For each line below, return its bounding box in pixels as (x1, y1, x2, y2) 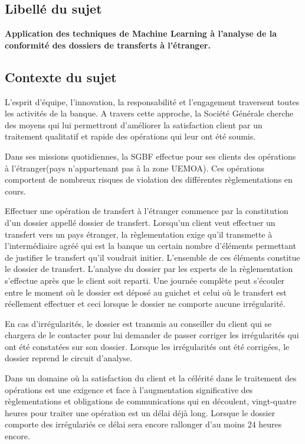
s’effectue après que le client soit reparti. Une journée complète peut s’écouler (5, 274, 285, 286)
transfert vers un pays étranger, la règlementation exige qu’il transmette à (5, 228, 273, 240)
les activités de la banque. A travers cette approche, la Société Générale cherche (5, 107, 294, 119)
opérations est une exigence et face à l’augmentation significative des (5, 383, 253, 396)
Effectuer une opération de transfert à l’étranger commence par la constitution (5, 205, 288, 217)
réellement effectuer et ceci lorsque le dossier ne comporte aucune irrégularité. (5, 297, 286, 310)
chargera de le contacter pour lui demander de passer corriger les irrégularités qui (5, 329, 299, 341)
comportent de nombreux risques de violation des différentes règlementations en (5, 173, 293, 186)
